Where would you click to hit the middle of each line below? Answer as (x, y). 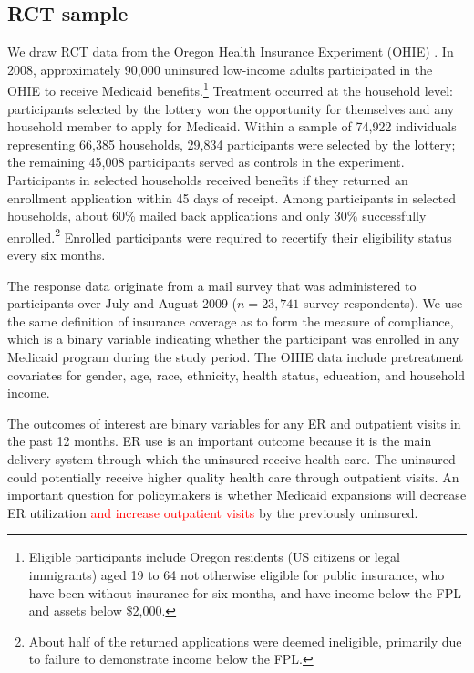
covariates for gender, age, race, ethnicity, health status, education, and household (237, 374)
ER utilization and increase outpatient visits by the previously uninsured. (213, 512)
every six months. (57, 255)
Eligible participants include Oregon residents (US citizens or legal (214, 557)
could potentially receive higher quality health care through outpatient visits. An (233, 476)
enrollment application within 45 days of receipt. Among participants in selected (232, 197)
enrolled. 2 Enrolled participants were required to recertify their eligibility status (230, 235)
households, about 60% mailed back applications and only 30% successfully (217, 216)
